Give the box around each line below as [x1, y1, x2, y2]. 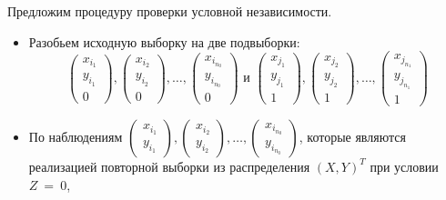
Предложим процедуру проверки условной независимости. [7, 2, 332, 20]
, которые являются [299, 126, 406, 145]
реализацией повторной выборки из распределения [28, 156, 310, 175]
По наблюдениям [28, 126, 123, 145]
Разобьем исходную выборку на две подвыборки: [28, 32, 300, 51]
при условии [370, 156, 439, 175]
